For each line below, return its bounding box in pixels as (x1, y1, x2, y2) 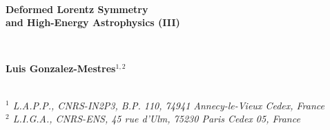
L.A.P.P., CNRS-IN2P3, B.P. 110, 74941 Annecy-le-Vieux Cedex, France (12, 98, 324, 112)
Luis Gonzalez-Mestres (6, 61, 116, 76)
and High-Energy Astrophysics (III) (6, 15, 180, 30)
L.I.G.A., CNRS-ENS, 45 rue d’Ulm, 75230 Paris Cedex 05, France (12, 111, 300, 126)
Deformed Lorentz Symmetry (6, 1, 148, 16)
